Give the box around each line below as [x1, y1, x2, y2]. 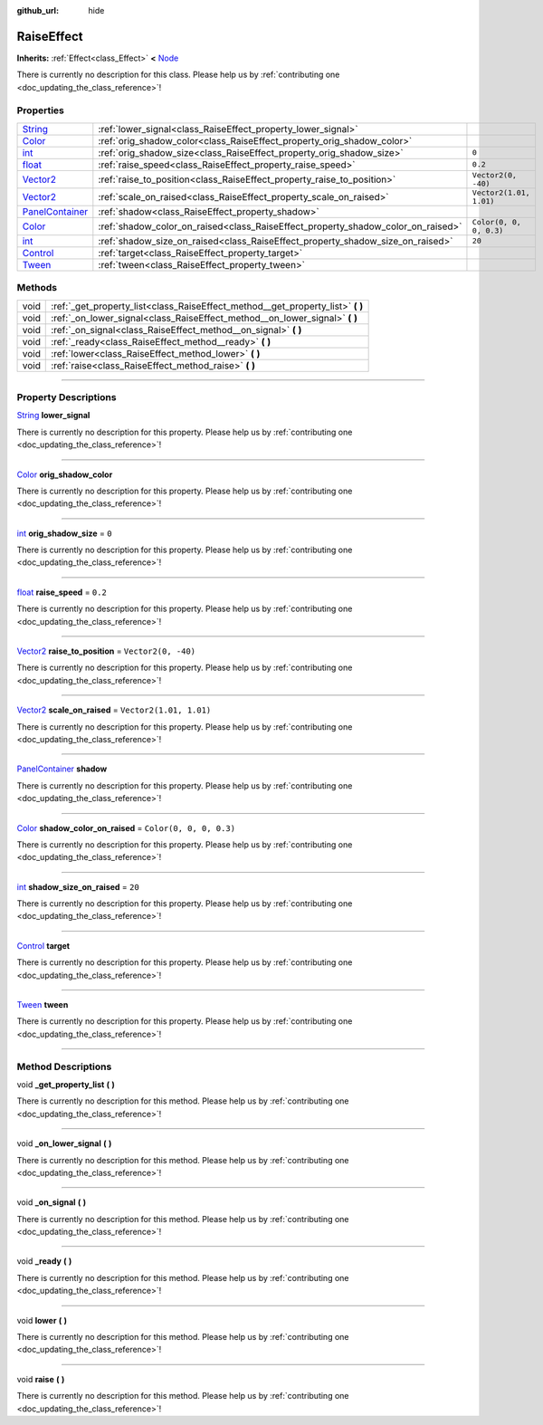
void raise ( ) [16, 1373, 65, 1384]
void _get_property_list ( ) [16, 1078, 115, 1090]
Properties [16, 104, 65, 117]
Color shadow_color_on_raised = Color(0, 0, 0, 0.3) [16, 822, 235, 833]
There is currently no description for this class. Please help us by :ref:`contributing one [16, 69, 340, 81]
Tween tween [16, 999, 69, 1010]
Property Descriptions [16, 390, 117, 403]
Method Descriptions [16, 1060, 112, 1073]
